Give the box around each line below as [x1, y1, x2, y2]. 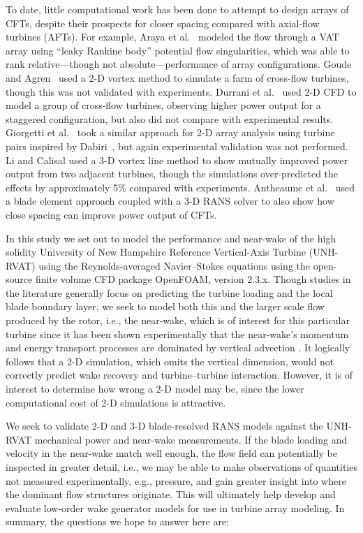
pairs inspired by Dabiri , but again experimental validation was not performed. [6, 138, 348, 153]
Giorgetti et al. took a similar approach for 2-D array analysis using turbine [6, 125, 335, 140]
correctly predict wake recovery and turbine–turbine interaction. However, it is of [6, 367, 353, 382]
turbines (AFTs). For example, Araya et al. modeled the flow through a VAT [6, 29, 339, 44]
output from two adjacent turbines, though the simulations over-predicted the [6, 166, 339, 181]
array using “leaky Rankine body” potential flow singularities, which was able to [6, 43, 350, 57]
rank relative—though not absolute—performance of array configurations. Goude [6, 57, 352, 71]
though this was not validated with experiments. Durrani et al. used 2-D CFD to [6, 84, 357, 98]
